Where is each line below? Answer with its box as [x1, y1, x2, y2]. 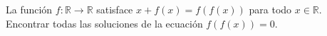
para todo [249, 2, 292, 16]
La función [6, 2, 53, 16]
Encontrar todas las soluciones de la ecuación [6, 16, 203, 30]
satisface [96, 2, 133, 16]
